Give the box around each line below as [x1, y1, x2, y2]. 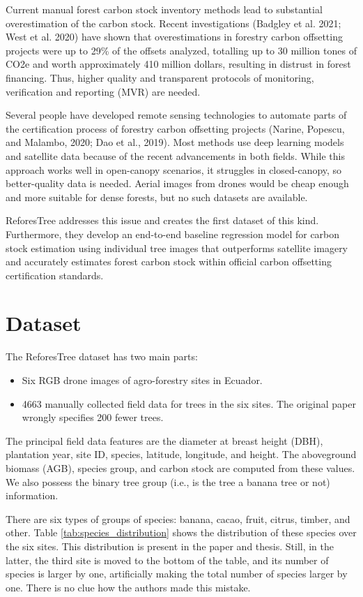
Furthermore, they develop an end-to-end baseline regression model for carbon [6, 226, 340, 241]
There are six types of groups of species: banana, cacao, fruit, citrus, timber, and [6, 511, 350, 526]
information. [6, 488, 59, 503]
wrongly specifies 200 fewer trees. [22, 410, 164, 425]
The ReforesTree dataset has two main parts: [6, 349, 198, 364]
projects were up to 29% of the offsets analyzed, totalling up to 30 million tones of [6, 43, 357, 57]
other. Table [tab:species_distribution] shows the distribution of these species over [6, 525, 357, 540]
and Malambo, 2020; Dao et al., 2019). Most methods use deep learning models [6, 135, 344, 149]
